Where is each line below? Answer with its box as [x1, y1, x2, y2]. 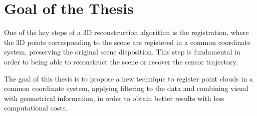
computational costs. [4, 102, 68, 113]
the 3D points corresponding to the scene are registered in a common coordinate [4, 36, 250, 47]
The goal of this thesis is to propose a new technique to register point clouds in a [4, 73, 253, 83]
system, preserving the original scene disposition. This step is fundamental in [4, 46, 240, 57]
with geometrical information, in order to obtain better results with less [4, 92, 224, 103]
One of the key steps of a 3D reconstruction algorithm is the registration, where [4, 27, 249, 37]
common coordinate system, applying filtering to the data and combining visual [4, 83, 248, 93]
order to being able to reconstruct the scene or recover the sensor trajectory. [4, 56, 238, 66]
